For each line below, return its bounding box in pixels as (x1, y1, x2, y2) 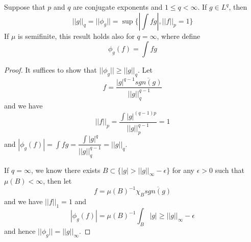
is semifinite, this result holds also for (18, 30, 135, 41)
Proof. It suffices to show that (4, 64, 97, 75)
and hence (4, 225, 36, 236)
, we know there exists (31, 164, 101, 175)
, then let (43, 175, 72, 186)
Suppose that (4, 2, 45, 12)
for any (172, 164, 195, 175)
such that (215, 164, 244, 175)
